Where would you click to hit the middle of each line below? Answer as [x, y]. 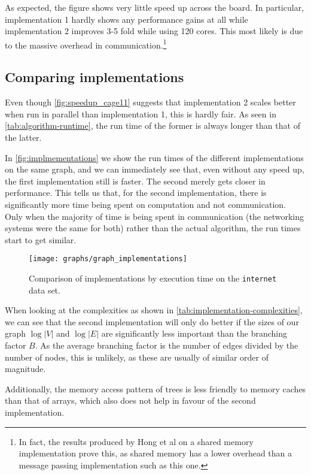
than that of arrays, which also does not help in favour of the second [130, 400]
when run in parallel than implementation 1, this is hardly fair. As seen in [141, 114]
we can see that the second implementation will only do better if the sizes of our [152, 321]
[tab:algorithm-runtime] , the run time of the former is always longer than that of [153, 125]
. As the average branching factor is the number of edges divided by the [167, 345]
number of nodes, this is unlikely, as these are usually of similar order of [137, 357]
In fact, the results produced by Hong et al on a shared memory [136, 441]
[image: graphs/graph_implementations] [108, 259]
